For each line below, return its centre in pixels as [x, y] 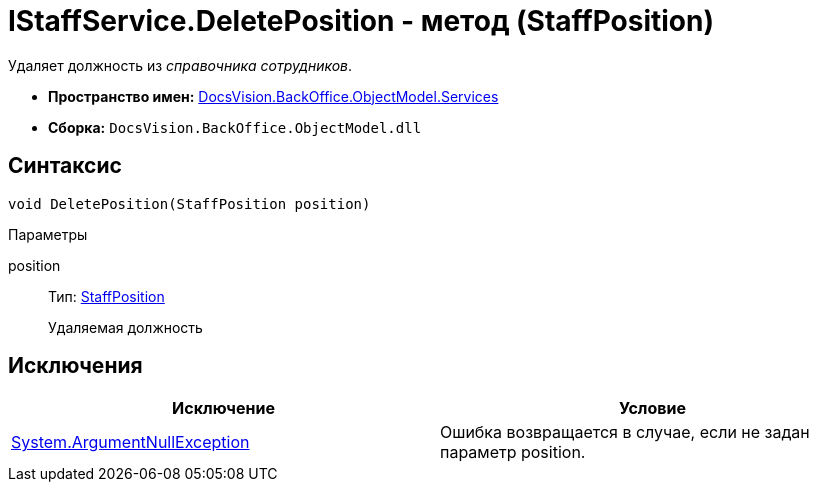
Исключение [223, 408]
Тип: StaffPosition [106, 296]
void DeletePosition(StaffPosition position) [189, 203]
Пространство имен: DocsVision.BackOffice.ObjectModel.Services [273, 96]
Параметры [48, 234]
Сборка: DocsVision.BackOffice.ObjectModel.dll [235, 127]
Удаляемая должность [125, 327]
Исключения [75, 366]
